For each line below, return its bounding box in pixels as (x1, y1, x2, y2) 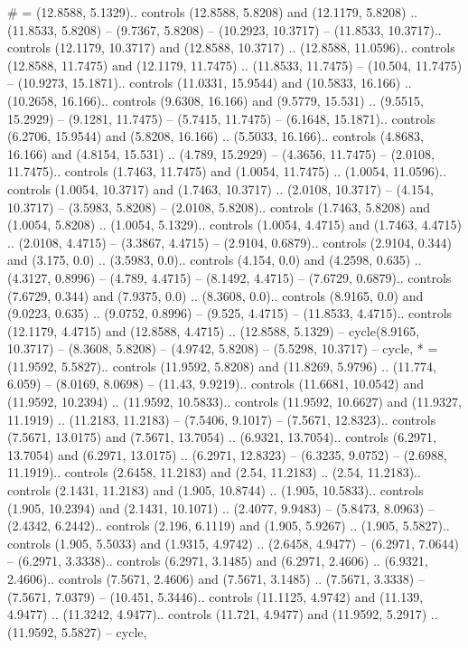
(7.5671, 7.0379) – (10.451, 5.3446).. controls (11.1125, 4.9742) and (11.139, (7, 587, 424, 606)
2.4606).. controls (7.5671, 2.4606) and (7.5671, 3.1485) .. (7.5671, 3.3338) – (7, 569, 425, 587)
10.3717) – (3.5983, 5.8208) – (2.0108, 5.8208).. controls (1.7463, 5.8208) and (7, 197, 430, 216)
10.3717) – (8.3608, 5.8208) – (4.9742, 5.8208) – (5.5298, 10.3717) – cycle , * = (7, 339, 438, 358)
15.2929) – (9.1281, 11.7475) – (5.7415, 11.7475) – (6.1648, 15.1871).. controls (7, 108, 435, 127)
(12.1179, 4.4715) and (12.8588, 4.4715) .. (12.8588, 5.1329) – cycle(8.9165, (7, 321, 420, 340)
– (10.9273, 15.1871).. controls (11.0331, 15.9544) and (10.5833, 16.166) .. (7, 73, 412, 92)
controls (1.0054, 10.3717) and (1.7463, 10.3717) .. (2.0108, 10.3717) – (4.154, (7, 179, 434, 198)
